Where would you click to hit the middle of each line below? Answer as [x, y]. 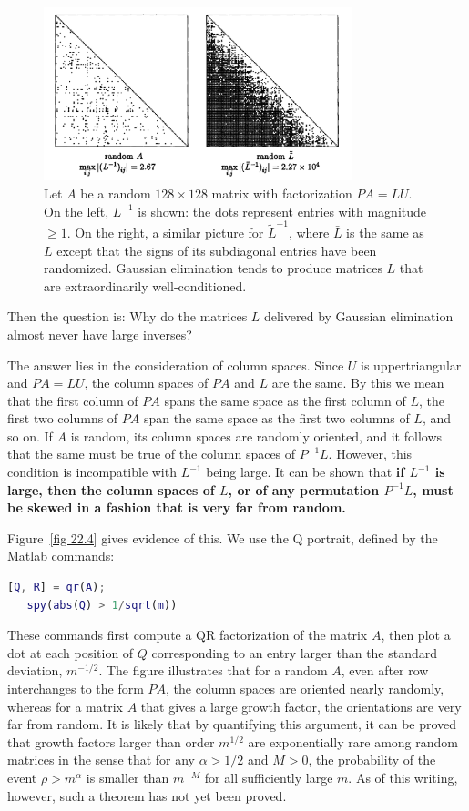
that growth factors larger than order [111, 741]
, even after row [385, 670]
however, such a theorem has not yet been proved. [147, 795]
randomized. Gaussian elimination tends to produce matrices [213, 268]
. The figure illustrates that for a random [213, 670]
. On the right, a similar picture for [165, 232]
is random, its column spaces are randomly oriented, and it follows [256, 436]
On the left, [76, 211]
